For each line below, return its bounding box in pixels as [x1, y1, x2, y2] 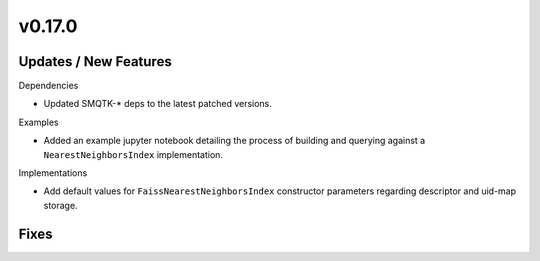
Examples [18, 116, 59, 128]
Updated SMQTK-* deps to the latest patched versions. [43, 98, 272, 110]
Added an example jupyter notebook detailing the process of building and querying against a [43, 135, 426, 147]
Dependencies [18, 80, 79, 92]
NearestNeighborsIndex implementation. [43, 148, 224, 160]
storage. [43, 199, 79, 211]
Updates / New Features [18, 53, 172, 70]
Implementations [18, 167, 88, 179]
